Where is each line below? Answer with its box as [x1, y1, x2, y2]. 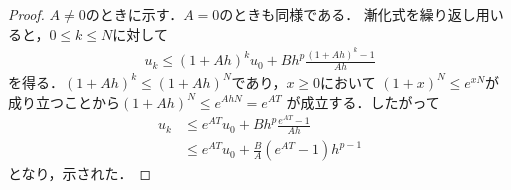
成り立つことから [8, 91, 120, 112]
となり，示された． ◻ [8, 163, 152, 184]
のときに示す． [85, 4, 184, 24]
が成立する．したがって [286, 91, 440, 112]
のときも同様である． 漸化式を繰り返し [219, 4, 476, 24]
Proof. [8, 4, 45, 24]
